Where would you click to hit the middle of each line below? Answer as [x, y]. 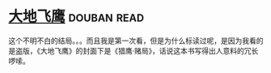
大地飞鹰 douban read [76, 17]
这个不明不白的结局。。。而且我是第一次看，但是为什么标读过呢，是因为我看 [132, 41]
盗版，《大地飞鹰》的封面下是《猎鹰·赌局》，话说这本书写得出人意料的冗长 [137, 50]
